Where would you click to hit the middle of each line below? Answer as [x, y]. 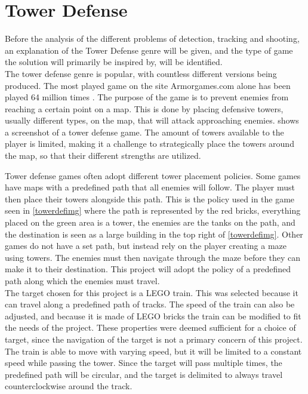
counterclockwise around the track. [69, 386]
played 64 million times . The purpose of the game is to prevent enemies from [147, 97]
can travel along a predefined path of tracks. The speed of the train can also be [150, 304]
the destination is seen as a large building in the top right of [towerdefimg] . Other [154, 234]
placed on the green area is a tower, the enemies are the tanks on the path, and [150, 222]
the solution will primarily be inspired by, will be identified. [114, 62]
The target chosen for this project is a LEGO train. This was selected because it [152, 292]
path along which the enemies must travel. [82, 281]
